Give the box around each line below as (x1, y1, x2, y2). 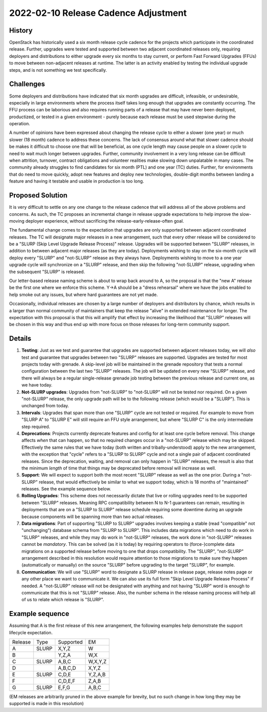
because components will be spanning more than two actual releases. (21, 514, 164, 520)
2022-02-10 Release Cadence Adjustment (9, 7, 187, 18)
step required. (21, 424, 50, 429)
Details (9, 334, 32, 343)
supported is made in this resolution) (9, 701, 84, 707)
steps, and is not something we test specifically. (9, 67, 107, 73)
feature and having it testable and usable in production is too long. (9, 178, 144, 184)
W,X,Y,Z (88, 658, 107, 665)
